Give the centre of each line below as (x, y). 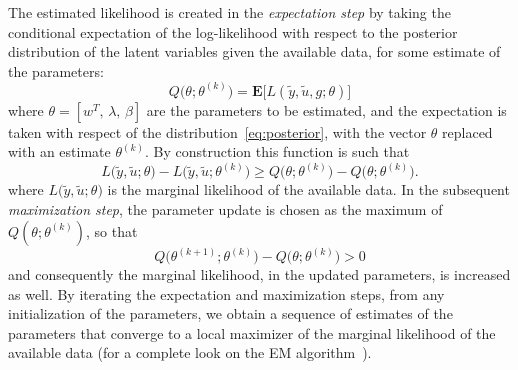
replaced (467, 131)
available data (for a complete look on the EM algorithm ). (190, 352)
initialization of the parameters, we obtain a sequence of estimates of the (230, 313)
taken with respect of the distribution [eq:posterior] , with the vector (217, 131)
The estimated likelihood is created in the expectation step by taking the (229, 12)
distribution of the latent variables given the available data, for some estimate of (254, 51)
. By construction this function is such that (277, 151)
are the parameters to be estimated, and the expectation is (326, 109)
